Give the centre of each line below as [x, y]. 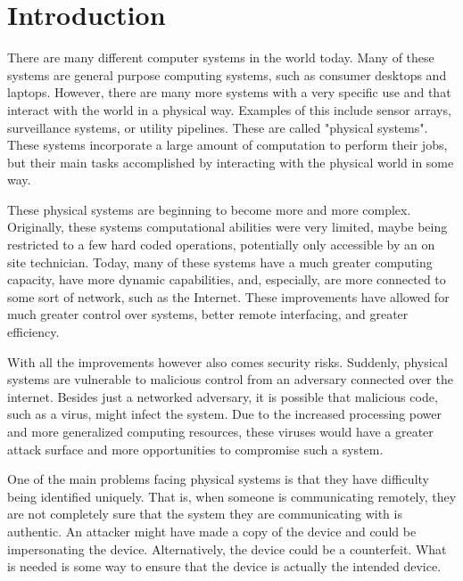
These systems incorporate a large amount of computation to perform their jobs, [227, 145]
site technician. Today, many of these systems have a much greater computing [220, 262]
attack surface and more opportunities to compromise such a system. [195, 449]
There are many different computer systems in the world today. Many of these [221, 57]
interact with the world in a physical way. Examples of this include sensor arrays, [229, 109]
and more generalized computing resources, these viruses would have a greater [220, 431]
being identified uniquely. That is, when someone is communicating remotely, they [232, 496]
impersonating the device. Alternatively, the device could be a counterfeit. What [227, 548]
